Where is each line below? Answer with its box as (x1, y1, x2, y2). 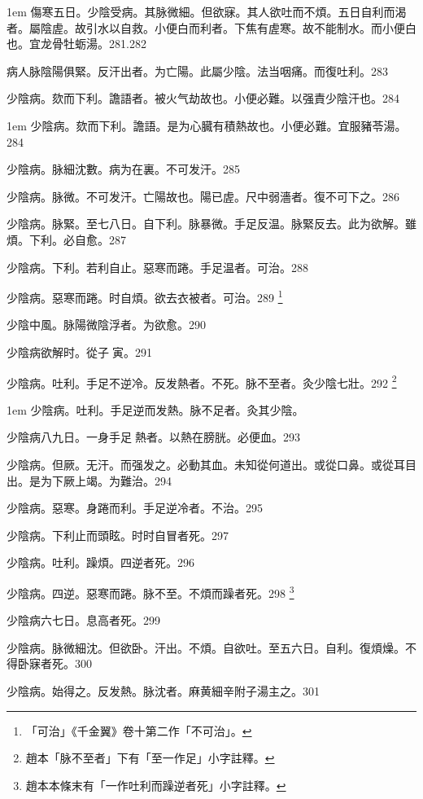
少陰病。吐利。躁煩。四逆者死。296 (7, 554, 194, 571)
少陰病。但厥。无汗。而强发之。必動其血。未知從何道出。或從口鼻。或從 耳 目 (7, 456, 416, 472)
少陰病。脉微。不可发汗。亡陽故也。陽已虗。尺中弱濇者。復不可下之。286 (7, 187, 399, 204)
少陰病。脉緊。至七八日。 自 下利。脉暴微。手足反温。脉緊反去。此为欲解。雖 (7, 215, 416, 232)
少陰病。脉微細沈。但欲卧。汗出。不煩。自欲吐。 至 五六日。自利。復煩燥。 (7, 639, 405, 656)
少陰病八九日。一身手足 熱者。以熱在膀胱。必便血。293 (7, 428, 300, 446)
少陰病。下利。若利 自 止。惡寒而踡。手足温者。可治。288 (7, 258, 308, 275)
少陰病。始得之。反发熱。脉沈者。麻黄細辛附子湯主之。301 (7, 683, 320, 699)
